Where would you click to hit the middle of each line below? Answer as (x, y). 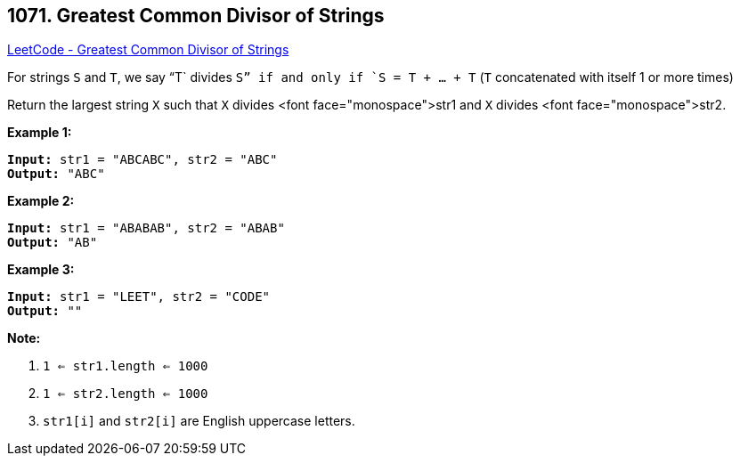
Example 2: (41, 201)
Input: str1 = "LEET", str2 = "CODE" (139, 297)
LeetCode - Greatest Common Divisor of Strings (148, 50)
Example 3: (41, 270)
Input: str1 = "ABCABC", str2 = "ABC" (142, 160)
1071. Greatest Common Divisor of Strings (196, 16)
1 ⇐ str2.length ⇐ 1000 (126, 394)
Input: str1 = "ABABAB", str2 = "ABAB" (146, 228)
